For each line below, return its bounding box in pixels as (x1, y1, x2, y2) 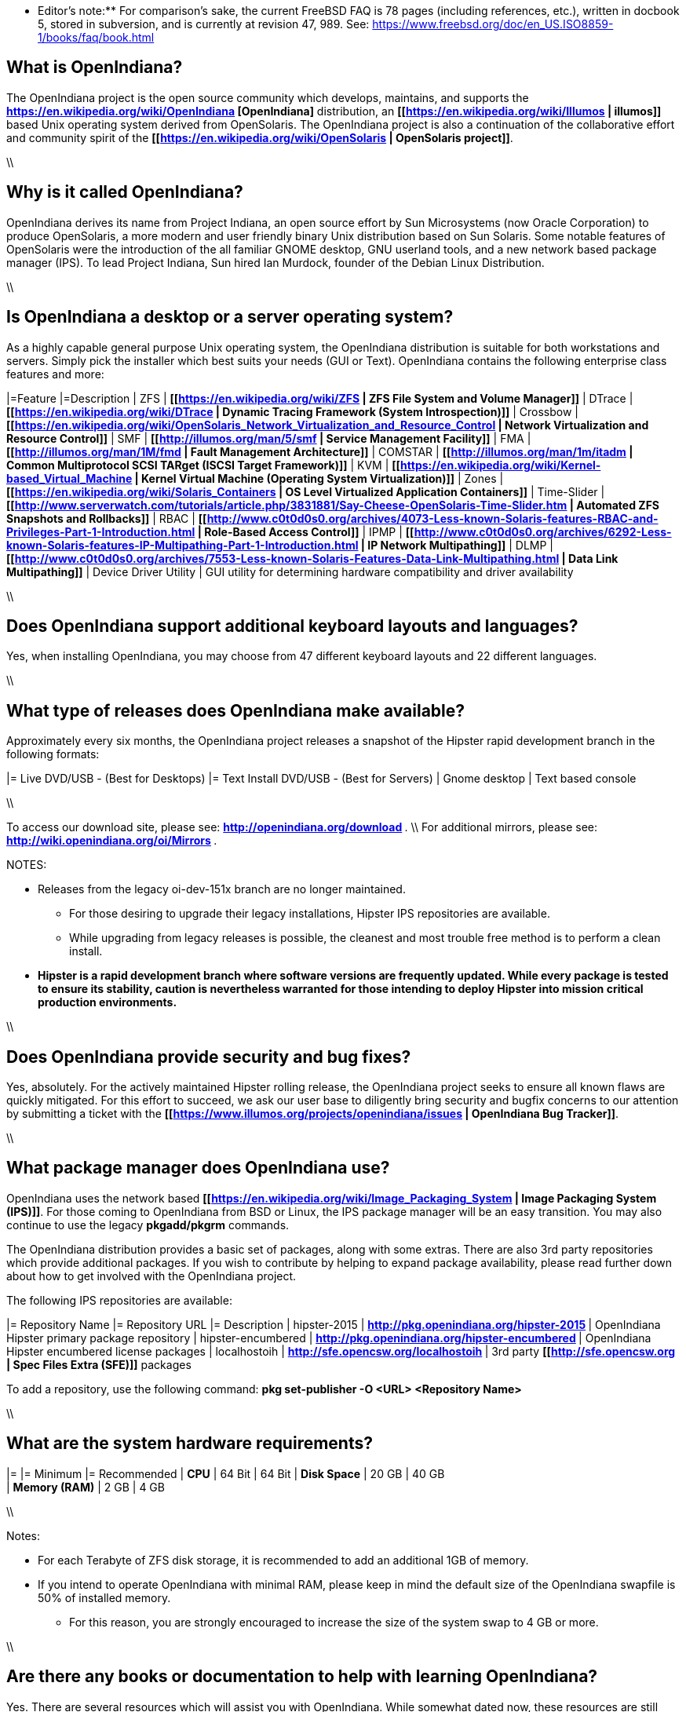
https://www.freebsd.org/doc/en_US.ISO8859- (372, 17, 614, 31)
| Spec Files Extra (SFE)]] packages (6, 1357, 192, 1371)
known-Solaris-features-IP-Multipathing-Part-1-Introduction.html (6, 538, 359, 552)
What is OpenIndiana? (6, 57, 183, 78)
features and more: (6, 367, 104, 381)
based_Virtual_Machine (6, 471, 133, 485)
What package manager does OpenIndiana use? (6, 1158, 390, 1178)
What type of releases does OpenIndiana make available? (6, 700, 465, 721)
